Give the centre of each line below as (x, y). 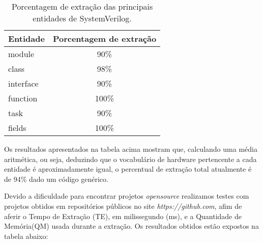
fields (17, 128)
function (23, 98)
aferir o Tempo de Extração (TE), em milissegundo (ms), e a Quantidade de (123, 216)
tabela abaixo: (26, 236)
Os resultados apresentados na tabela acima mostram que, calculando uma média (131, 149)
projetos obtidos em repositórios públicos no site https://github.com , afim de (123, 206)
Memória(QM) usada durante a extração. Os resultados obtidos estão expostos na (131, 226)
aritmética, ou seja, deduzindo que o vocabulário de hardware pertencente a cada (130, 159)
